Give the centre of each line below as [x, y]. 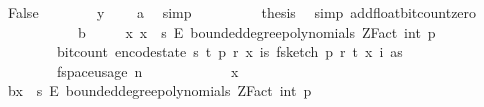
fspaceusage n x [147, 70]
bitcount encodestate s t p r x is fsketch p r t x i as [229, 51]
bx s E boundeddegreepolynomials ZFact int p [159, 90]
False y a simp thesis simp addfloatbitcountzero [242, 12]
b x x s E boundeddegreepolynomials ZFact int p [256, 31]
